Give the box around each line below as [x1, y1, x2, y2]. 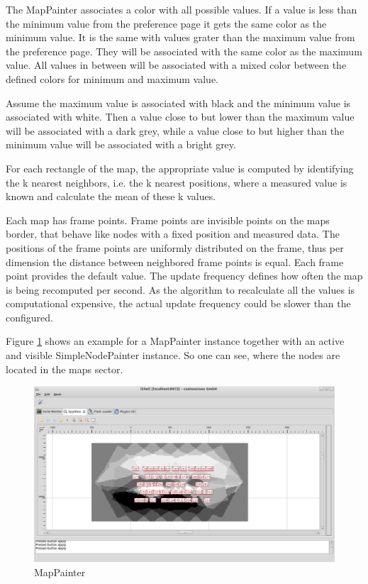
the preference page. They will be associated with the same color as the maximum [6, 43, 362, 58]
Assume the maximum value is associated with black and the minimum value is [6, 95, 351, 110]
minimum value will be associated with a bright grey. [6, 137, 236, 152]
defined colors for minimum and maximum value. [6, 71, 218, 86]
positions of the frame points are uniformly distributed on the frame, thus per [6, 240, 344, 255]
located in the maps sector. [6, 361, 123, 376]
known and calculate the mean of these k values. [6, 189, 216, 204]
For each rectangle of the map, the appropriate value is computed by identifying [6, 160, 354, 175]
